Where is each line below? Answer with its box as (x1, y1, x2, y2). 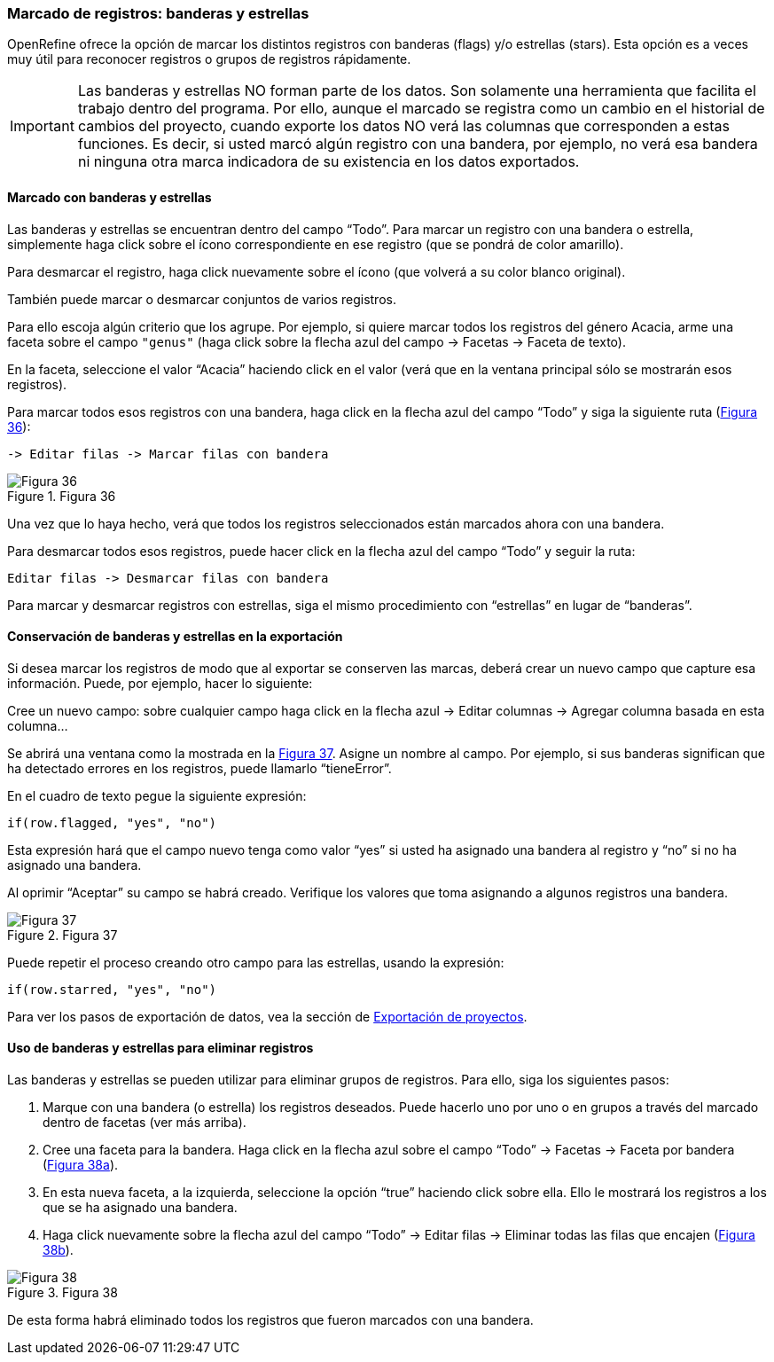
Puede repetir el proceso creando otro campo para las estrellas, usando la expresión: (7, 954, 504, 970)
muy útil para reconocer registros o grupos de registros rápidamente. (7, 51, 411, 67)
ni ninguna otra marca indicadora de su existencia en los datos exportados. (77, 153, 580, 171)
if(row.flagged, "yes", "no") (7, 815, 217, 830)
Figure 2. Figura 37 (7, 927, 118, 943)
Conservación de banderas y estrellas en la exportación (7, 629, 343, 645)
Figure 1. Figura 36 (7, 488, 116, 504)
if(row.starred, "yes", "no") (7, 982, 217, 997)
